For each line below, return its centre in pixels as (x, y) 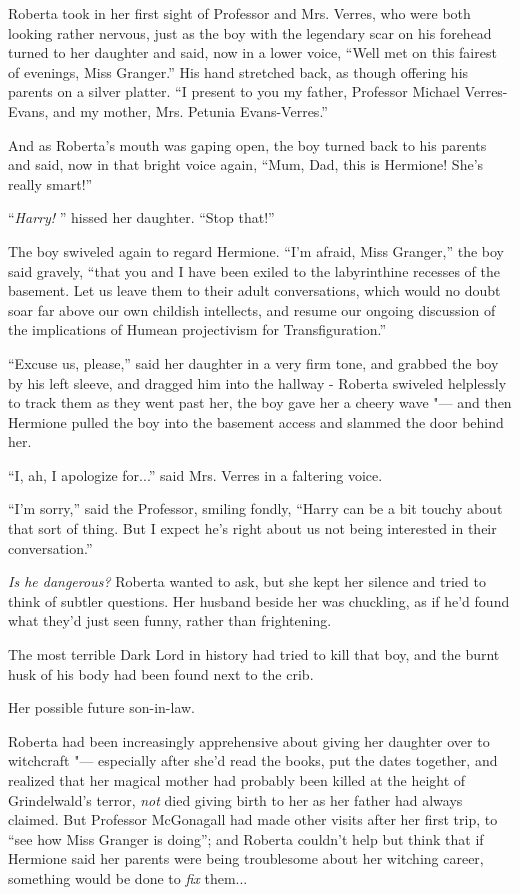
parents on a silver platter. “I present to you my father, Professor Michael (234, 91)
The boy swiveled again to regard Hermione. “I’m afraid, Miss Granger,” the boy (256, 250)
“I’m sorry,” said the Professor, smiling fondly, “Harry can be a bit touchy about (255, 508)
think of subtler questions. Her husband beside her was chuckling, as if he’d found (259, 600)
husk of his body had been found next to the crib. (161, 673)
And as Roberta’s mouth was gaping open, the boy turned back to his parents (247, 144)
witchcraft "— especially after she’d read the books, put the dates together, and (253, 760)
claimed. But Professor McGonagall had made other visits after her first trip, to (253, 819)
